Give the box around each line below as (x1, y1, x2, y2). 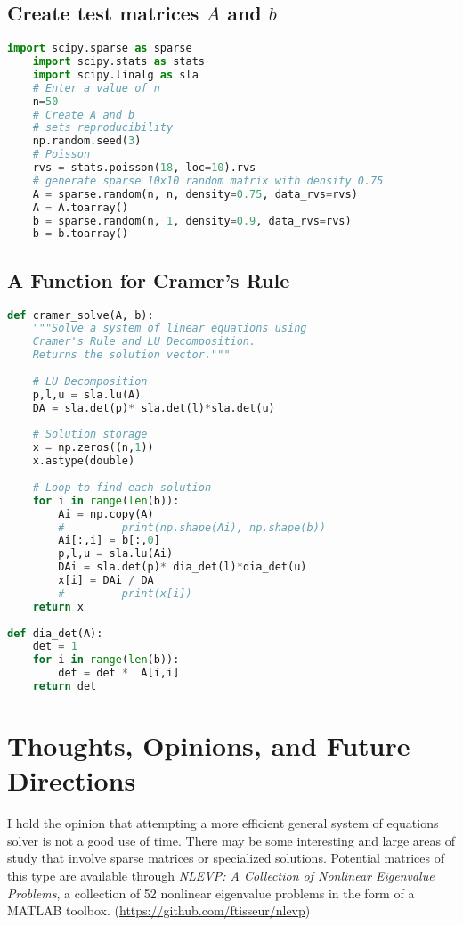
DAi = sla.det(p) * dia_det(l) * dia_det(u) (58, 561, 307, 574)
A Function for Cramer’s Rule (7, 266, 290, 293)
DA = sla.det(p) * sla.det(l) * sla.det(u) (32, 401, 275, 414)
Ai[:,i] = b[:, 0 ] (58, 534, 160, 547)
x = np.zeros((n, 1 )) (32, 441, 154, 455)
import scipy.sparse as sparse (7, 42, 192, 55)
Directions (7, 762, 136, 799)
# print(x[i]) (58, 586, 192, 600)
